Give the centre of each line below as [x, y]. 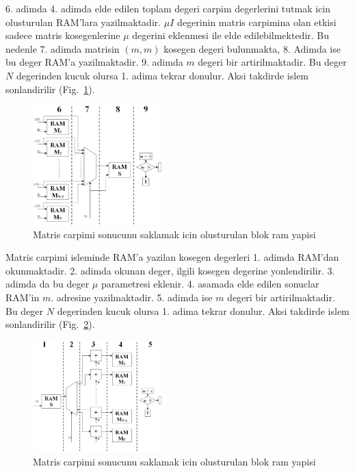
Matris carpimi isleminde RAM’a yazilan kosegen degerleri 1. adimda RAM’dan [172, 257]
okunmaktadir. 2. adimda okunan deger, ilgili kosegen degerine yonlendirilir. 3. [170, 270]
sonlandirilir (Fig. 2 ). [50, 324]
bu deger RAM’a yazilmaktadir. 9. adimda [94, 62]
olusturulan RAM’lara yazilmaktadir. [83, 22]
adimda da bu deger [48, 284]
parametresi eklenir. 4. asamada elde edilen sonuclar [210, 284]
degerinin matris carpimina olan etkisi [257, 22]
